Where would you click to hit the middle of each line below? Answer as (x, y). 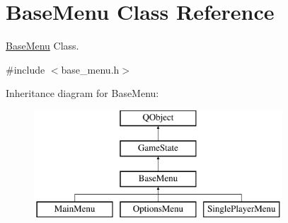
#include (25, 69)
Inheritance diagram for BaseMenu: (82, 93)
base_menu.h (90, 69)
